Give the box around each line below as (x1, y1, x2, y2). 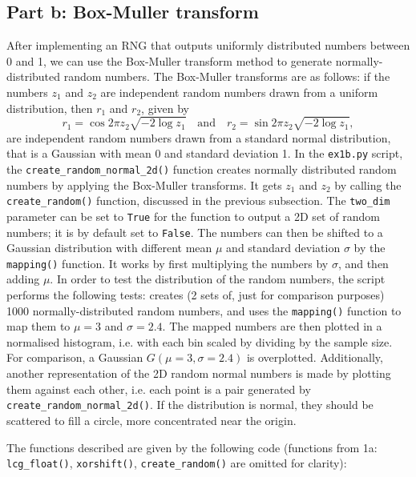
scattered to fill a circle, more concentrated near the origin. (6, 411, 297, 428)
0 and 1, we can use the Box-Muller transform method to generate (6, 52, 333, 69)
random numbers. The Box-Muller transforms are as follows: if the (63, 68, 390, 85)
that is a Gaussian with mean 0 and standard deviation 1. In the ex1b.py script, (6, 145, 403, 162)
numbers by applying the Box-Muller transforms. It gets (6, 176, 282, 193)
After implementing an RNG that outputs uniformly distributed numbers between (6, 37, 410, 54)
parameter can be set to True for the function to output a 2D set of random (6, 207, 380, 224)
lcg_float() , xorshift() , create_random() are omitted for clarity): (6, 455, 347, 471)
